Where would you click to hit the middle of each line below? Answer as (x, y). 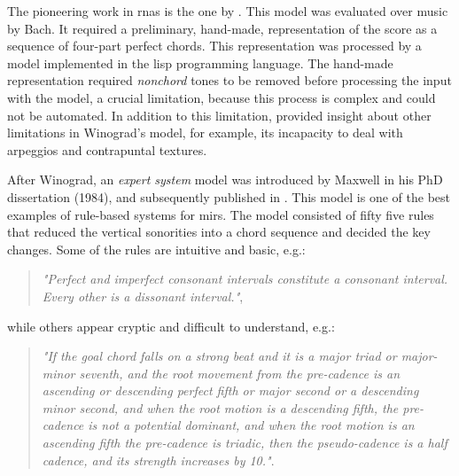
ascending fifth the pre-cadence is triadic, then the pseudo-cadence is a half (245, 443)
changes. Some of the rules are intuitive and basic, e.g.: (156, 249)
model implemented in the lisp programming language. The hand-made (200, 62)
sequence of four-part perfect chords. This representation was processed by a (214, 46)
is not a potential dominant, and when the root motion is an (251, 425)
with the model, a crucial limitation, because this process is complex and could (222, 97)
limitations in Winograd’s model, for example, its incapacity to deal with (205, 133)
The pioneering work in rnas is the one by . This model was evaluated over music (228, 11)
